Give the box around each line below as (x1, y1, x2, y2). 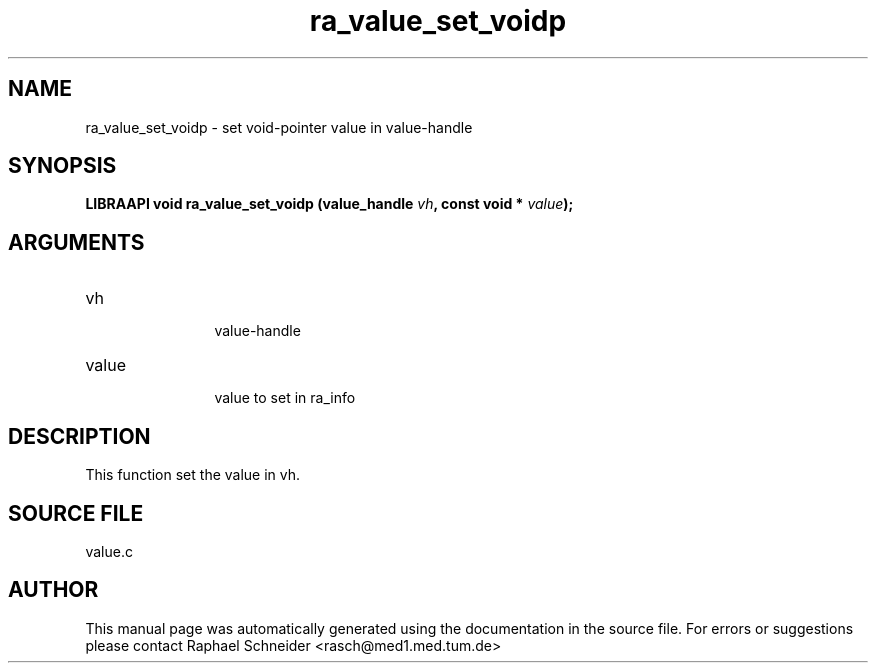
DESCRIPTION (8, 423, 151, 449)
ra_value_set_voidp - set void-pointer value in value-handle (85, 118, 473, 136)
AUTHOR (8, 577, 99, 603)
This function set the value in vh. (85, 466, 301, 484)
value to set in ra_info (214, 389, 356, 407)
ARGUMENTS (8, 229, 145, 255)
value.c (85, 542, 133, 560)
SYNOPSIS (8, 153, 117, 179)
